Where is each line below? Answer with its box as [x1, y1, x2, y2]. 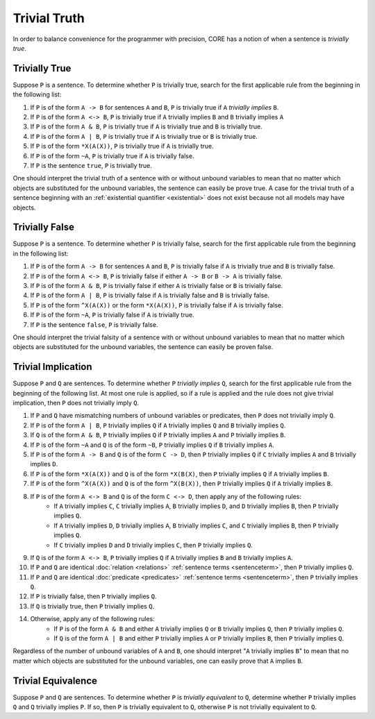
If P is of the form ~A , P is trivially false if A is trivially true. [30, 311, 194, 319]
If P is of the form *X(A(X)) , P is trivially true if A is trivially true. [30, 142, 215, 151]
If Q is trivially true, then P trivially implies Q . [30, 602, 155, 610]
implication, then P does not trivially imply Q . [12, 399, 139, 407]
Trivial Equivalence [12, 675, 97, 686]
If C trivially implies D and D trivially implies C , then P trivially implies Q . [53, 541, 253, 549]
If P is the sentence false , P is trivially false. [30, 320, 158, 329]
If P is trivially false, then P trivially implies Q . [30, 592, 157, 600]
